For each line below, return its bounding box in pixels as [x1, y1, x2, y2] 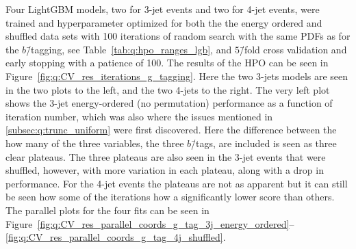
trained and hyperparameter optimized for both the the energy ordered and [5, 15, 322, 29]
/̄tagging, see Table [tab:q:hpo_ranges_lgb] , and [26, 42, 232, 56]
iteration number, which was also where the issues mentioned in [5, 109, 273, 123]
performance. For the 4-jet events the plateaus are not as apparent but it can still [5, 176, 348, 190]
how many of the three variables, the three [5, 135, 184, 150]
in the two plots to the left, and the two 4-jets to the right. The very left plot [5, 82, 330, 96]
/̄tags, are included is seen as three [191, 135, 337, 150]
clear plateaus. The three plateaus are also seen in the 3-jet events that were [5, 149, 326, 163]
